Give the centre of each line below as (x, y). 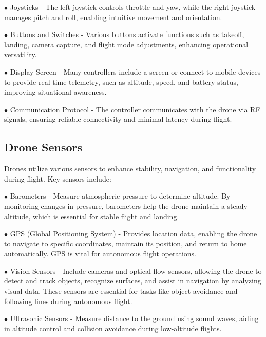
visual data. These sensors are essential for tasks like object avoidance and (121, 291)
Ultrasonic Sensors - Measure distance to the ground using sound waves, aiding (134, 318)
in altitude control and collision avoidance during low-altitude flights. (113, 328)
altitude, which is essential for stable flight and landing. (92, 216)
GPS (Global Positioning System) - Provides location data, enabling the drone (134, 233)
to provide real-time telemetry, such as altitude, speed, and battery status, (121, 82)
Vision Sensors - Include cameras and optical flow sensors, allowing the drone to (136, 270)
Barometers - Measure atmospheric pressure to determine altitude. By (120, 196)
